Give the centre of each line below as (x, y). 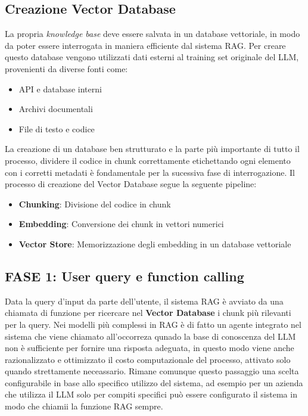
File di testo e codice (57, 128)
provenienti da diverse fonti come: (66, 68)
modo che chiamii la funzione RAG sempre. (84, 406)
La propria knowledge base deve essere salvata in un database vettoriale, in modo (153, 34)
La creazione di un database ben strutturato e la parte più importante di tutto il (152, 149)
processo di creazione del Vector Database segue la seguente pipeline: (131, 184)
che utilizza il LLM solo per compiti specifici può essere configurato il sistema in (151, 394)
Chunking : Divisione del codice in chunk (95, 204)
